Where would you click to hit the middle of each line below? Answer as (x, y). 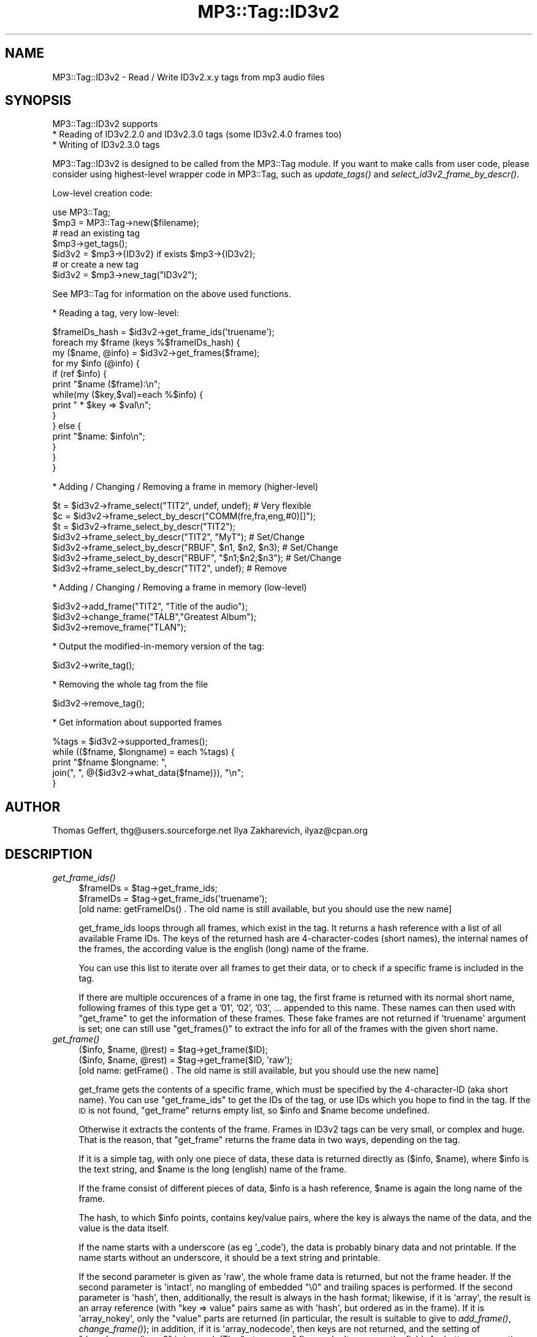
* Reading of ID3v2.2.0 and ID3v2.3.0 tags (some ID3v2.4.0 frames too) (197, 134)
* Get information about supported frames (137, 723)
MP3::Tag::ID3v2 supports (105, 124)
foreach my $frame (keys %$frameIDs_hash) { (146, 343)
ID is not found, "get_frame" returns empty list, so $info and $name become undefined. (254, 1110)
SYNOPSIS (38, 101)
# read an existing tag (96, 233)
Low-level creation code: (102, 193)
